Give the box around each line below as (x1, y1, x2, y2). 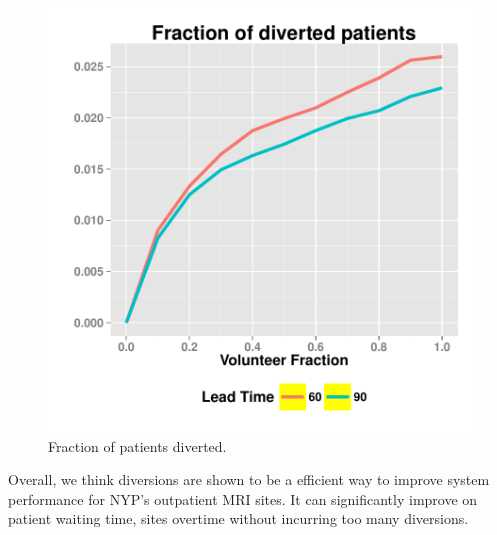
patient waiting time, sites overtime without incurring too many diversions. (8, 508, 469, 529)
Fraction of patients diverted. (48, 435, 227, 456)
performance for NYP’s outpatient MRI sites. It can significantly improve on (8, 488, 478, 509)
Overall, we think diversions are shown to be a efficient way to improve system (8, 469, 490, 490)
